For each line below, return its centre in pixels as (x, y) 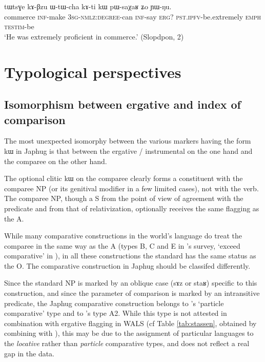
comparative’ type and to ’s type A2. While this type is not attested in (116, 313)
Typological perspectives (93, 72)
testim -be (19, 26)
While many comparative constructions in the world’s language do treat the (123, 236)
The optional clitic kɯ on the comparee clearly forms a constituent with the (124, 178)
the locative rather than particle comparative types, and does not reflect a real (127, 343)
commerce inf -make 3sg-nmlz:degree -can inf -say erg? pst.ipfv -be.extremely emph (133, 16)
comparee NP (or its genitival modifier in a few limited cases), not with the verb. (131, 188)
